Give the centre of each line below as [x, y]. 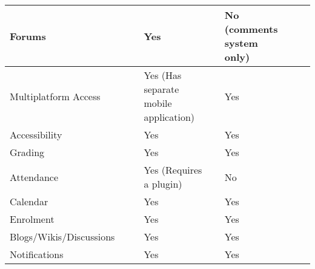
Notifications [37, 254]
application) [169, 117]
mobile [158, 103]
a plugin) [163, 184]
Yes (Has [163, 75]
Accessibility [36, 134]
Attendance [34, 177]
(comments [251, 29]
